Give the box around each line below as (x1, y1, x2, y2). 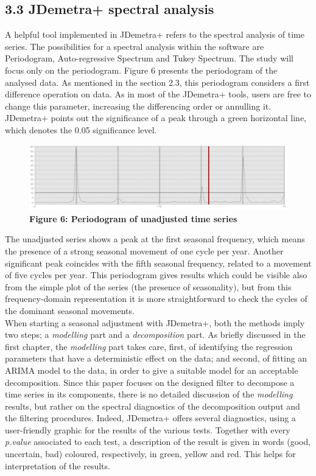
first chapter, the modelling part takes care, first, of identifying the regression (5, 340, 293, 352)
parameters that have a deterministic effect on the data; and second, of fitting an (5, 352, 307, 365)
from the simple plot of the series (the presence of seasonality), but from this (5, 280, 292, 293)
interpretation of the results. (5, 459, 110, 472)
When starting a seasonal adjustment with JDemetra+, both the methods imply (5, 316, 305, 329)
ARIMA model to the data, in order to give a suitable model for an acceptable (5, 363, 298, 376)
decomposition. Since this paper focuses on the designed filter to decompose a (5, 376, 295, 388)
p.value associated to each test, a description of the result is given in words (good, (5, 435, 311, 448)
